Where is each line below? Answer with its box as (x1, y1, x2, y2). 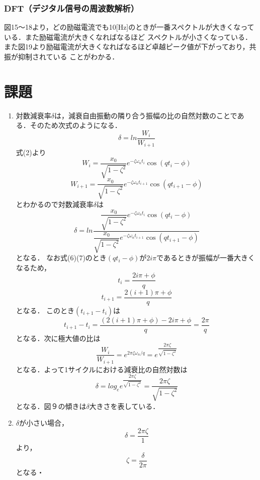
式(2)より (16, 147, 46, 158)
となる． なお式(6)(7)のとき (16, 252, 107, 263)
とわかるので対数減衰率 (16, 198, 94, 209)
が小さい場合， (19, 418, 69, 428)
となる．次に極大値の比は (16, 332, 101, 343)
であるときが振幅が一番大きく (156, 252, 255, 263)
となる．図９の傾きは (16, 400, 86, 411)
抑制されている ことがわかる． (18, 51, 119, 61)
